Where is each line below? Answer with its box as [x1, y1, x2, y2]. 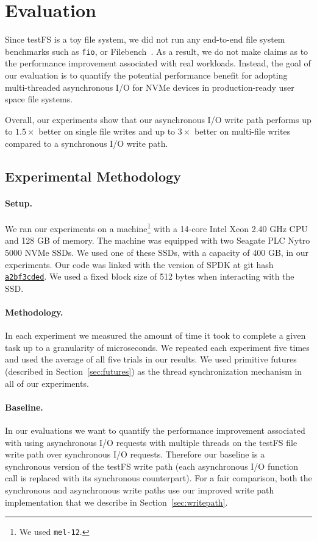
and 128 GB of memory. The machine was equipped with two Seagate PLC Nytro [5, 234, 310, 247]
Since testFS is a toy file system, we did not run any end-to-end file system [5, 33, 285, 46]
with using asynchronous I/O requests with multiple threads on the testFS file [5, 436, 297, 448]
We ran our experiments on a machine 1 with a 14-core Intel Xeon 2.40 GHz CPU [5, 221, 308, 235]
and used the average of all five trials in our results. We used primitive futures [5, 353, 297, 366]
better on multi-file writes [194, 125, 291, 138]
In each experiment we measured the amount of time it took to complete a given [5, 329, 306, 342]
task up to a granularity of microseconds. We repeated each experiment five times [5, 341, 310, 353]
